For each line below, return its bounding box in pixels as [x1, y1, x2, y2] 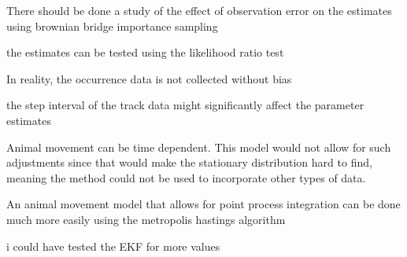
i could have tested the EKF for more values [6, 237, 220, 254]
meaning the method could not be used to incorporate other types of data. [6, 169, 366, 185]
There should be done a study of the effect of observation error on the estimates [6, 2, 392, 18]
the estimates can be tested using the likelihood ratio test [6, 44, 284, 61]
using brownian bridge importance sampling [6, 17, 218, 34]
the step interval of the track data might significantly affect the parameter [6, 97, 364, 113]
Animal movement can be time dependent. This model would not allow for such [6, 138, 391, 155]
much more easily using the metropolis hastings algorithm [6, 211, 286, 227]
